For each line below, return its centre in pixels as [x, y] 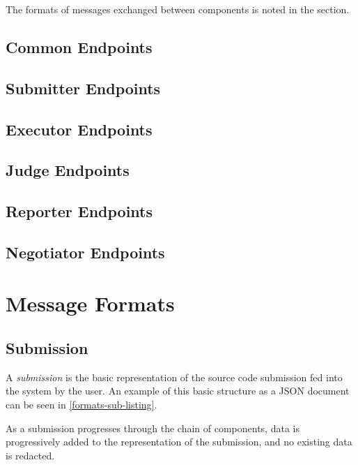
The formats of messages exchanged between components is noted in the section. [178, 9]
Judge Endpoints [68, 170]
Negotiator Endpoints [85, 252]
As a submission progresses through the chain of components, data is [153, 428]
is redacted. [30, 455]
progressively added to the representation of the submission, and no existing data [179, 442]
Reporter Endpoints [79, 211]
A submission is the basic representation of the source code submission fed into [174, 377]
